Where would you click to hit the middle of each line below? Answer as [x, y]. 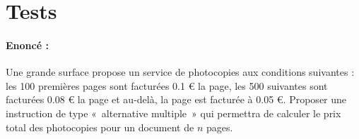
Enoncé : [27, 45]
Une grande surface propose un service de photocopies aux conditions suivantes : [180, 72]
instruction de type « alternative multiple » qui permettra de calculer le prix [173, 113]
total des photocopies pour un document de [100, 127]
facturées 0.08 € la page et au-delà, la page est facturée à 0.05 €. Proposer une [176, 99]
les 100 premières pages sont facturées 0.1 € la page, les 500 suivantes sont [167, 85]
